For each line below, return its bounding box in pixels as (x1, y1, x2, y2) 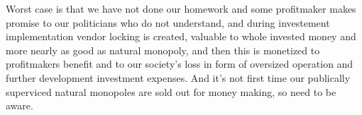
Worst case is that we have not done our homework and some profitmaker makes (6, 1, 356, 16)
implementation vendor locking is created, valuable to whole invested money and (6, 29, 356, 44)
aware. (6, 98, 33, 113)
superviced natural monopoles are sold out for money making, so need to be (6, 84, 336, 99)
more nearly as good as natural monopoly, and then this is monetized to (6, 42, 320, 57)
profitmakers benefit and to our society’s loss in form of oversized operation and (6, 56, 353, 71)
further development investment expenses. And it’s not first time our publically (6, 70, 351, 85)
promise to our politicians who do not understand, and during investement (6, 15, 330, 30)
